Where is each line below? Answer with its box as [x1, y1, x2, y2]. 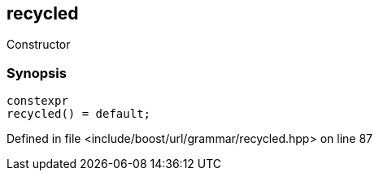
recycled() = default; [7, 107, 151, 121]
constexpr [7, 94, 68, 108]
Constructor [7, 37, 71, 52]
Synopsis [7, 64, 67, 81]
